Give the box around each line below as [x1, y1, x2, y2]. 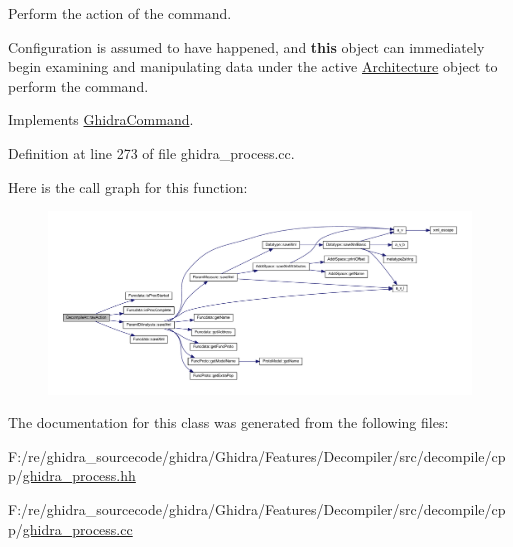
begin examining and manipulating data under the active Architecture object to [8, 56, 498, 77]
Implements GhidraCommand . [8, 109, 194, 130]
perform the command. [8, 75, 149, 96]
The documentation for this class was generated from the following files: [8, 412, 449, 433]
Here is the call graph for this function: [8, 176, 248, 197]
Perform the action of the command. [8, 3, 232, 23]
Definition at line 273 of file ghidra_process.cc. [8, 142, 295, 163]
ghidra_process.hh [22, 465, 136, 486]
